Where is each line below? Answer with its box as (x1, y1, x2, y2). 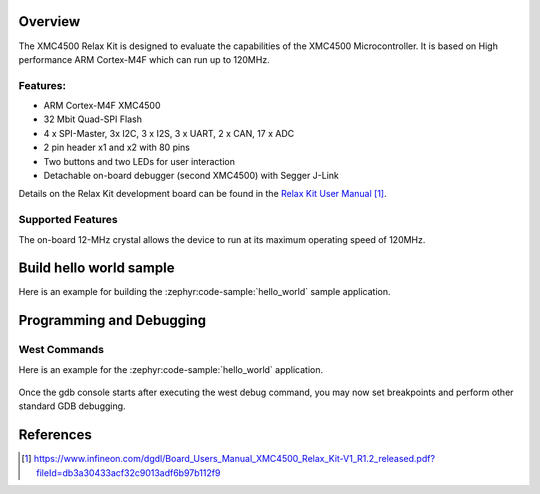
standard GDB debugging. (18, 400, 126, 412)
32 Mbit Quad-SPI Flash (43, 113, 142, 125)
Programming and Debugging (18, 312, 207, 329)
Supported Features (18, 213, 119, 227)
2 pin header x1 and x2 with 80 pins (43, 141, 190, 154)
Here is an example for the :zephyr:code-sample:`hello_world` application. (18, 363, 324, 375)
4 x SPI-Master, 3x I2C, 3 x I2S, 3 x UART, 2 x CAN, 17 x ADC (43, 127, 295, 139)
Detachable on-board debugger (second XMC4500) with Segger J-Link (43, 170, 340, 181)
